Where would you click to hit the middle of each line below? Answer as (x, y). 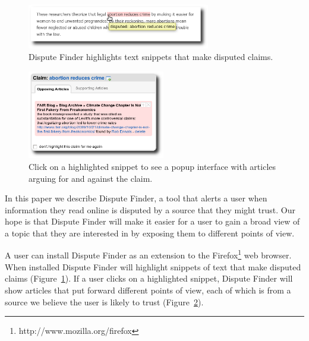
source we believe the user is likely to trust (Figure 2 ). (104, 301)
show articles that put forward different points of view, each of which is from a (148, 290)
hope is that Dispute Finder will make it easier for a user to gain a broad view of (152, 221)
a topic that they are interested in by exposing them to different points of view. (150, 233)
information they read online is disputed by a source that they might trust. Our (150, 209)
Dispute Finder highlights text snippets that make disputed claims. (151, 57)
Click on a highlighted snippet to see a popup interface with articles (152, 166)
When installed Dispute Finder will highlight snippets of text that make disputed (153, 266)
